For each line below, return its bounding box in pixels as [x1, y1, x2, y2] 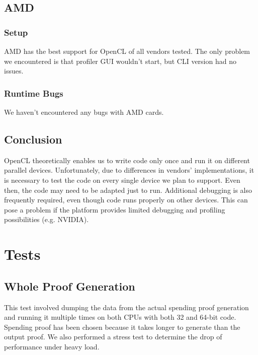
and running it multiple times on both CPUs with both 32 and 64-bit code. [4, 312, 236, 322]
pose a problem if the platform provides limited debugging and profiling [4, 204, 225, 215]
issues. [4, 65, 24, 76]
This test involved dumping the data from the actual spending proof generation [4, 302, 249, 312]
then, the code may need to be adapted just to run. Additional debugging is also [4, 184, 252, 195]
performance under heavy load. [4, 341, 100, 351]
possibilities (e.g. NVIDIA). [4, 214, 89, 225]
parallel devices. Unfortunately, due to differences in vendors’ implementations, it [4, 165, 254, 175]
